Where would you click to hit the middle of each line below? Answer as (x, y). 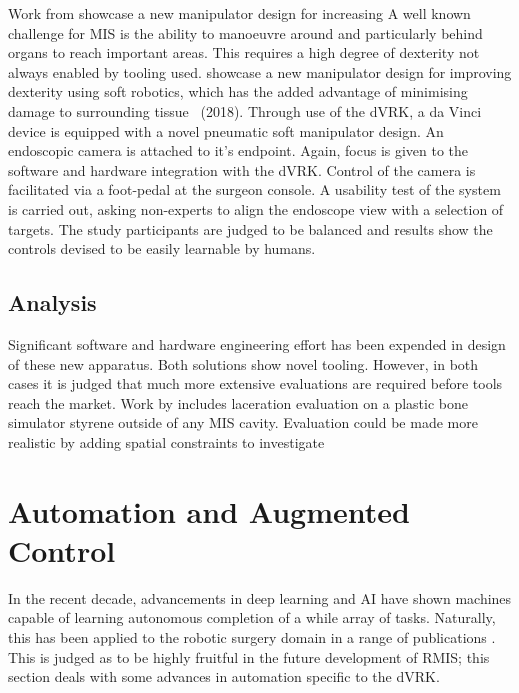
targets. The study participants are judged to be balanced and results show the (250, 228)
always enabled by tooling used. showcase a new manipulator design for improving (260, 71)
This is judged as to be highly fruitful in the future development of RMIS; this (249, 656)
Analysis (52, 302)
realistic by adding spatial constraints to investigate (166, 441)
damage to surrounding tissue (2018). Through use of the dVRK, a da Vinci (245, 110)
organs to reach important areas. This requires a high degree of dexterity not (244, 52)
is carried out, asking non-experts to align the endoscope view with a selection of (256, 208)
